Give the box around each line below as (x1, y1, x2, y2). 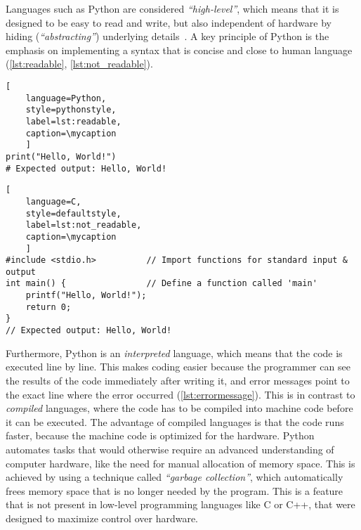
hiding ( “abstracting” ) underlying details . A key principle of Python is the (6, 29, 329, 44)
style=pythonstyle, (25, 105, 117, 115)
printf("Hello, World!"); (25, 290, 147, 301)
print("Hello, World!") (6, 151, 117, 162)
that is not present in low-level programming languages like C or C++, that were (6, 497, 355, 512)
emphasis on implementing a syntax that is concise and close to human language (6, 42, 353, 57)
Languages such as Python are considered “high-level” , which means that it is (6, 1, 339, 15)
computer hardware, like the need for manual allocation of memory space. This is (6, 455, 355, 470)
